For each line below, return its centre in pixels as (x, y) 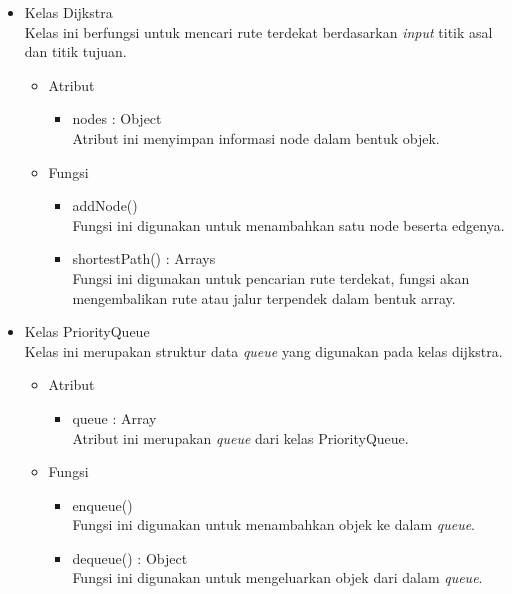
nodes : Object (117, 118)
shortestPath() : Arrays (144, 258)
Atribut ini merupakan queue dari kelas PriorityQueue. (240, 437)
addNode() (105, 205)
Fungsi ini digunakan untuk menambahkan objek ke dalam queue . (273, 524)
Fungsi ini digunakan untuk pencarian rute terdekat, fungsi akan (271, 277)
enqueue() (102, 504)
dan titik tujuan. (75, 51)
